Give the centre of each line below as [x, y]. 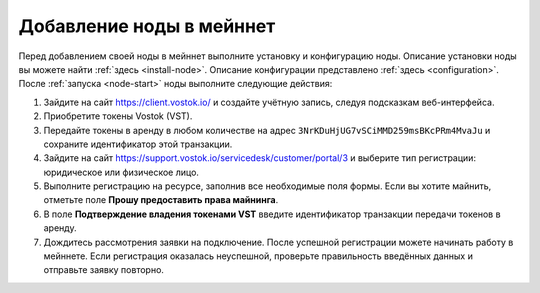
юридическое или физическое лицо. [121, 172]
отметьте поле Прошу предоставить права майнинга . [161, 200]
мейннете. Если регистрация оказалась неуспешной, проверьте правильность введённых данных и [258, 256]
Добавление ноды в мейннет [147, 26]
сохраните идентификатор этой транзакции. [138, 144]
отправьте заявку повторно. [104, 270]
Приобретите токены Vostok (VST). [118, 116]
